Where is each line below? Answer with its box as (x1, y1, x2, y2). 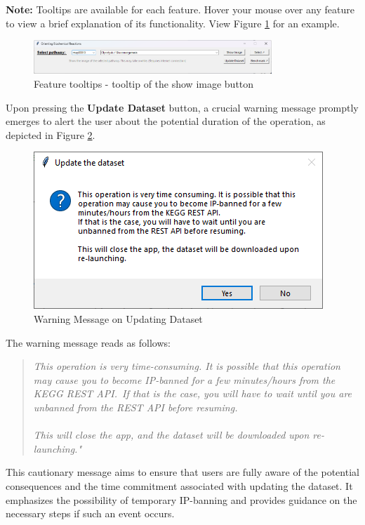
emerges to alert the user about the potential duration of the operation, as (6, 114, 326, 128)
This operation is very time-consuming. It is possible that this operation (33, 359, 340, 373)
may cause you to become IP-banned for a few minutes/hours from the (33, 372, 336, 387)
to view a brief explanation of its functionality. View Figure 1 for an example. (6, 15, 340, 30)
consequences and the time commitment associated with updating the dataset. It (6, 478, 353, 493)
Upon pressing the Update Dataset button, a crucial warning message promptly (6, 100, 359, 114)
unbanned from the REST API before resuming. (33, 400, 238, 415)
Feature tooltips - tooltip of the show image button (34, 77, 254, 91)
